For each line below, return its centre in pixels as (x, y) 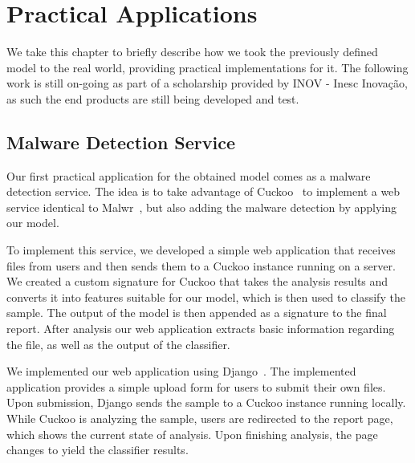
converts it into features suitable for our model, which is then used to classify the (206, 296)
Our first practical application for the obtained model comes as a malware (189, 175)
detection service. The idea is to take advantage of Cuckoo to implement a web (203, 191)
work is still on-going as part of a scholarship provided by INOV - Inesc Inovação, (207, 83)
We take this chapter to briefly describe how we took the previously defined (192, 52)
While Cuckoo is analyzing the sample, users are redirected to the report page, (200, 418)
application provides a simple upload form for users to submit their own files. (196, 386)
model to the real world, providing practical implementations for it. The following (207, 67)
